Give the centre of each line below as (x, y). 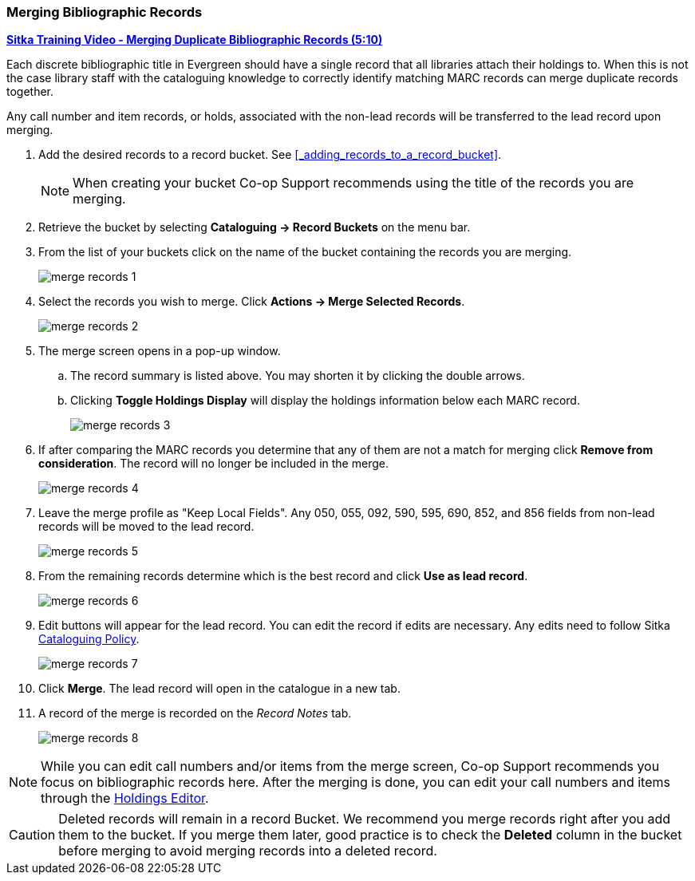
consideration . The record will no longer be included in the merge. (213, 464)
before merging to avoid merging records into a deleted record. (248, 851)
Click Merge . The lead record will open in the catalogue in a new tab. (219, 689)
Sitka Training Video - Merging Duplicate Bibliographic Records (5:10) (195, 40)
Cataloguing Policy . (89, 639)
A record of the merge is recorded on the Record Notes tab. (195, 713)
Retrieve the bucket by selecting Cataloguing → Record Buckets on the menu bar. (255, 227)
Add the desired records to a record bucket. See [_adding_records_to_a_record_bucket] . (270, 155)
